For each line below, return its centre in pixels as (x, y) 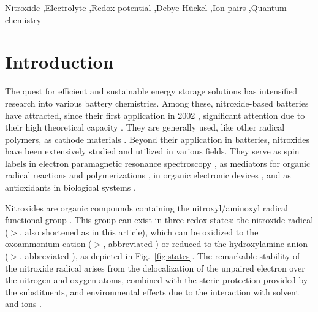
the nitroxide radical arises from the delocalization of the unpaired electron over (155, 268)
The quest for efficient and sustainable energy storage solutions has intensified (151, 91)
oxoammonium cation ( (48, 244)
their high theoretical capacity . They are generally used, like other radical (145, 127)
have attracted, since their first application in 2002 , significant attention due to (155, 115)
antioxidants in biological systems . (70, 187)
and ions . (23, 304)
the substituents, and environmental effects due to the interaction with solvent (152, 291)
